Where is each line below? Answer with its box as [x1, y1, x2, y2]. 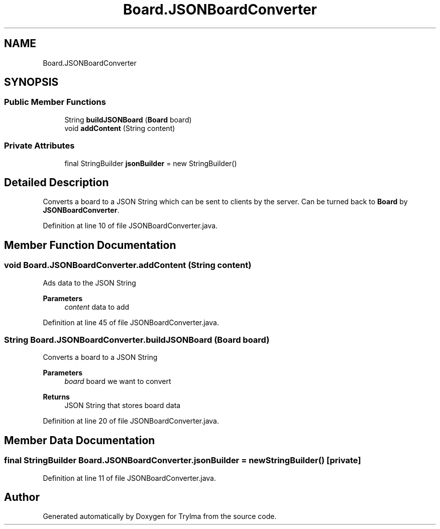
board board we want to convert [64, 377, 171, 386]
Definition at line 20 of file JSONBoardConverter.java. [43, 417, 219, 426]
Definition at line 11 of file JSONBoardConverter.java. [43, 473, 216, 482]
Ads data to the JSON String [43, 278, 136, 287]
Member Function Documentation [4, 238, 176, 251]
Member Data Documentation [4, 434, 155, 447]
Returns [43, 392, 70, 402]
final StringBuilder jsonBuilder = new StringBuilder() [64, 159, 237, 168]
